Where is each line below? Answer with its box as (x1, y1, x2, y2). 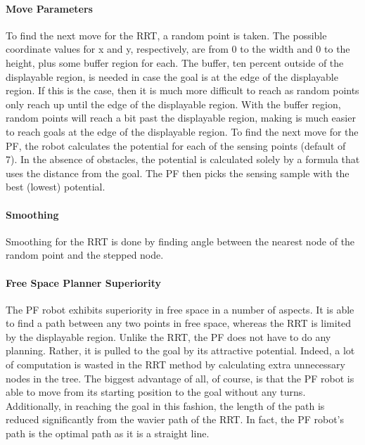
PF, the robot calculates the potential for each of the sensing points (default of (6, 138, 346, 153)
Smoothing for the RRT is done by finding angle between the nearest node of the (6, 233, 355, 248)
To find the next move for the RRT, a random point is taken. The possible (6, 27, 327, 42)
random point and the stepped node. (6, 247, 164, 262)
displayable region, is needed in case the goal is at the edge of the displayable (6, 69, 338, 84)
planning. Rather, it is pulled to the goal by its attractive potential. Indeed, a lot (6, 343, 355, 358)
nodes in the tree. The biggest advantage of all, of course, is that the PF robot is (6, 370, 354, 385)
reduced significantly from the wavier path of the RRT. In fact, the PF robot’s (6, 412, 344, 427)
